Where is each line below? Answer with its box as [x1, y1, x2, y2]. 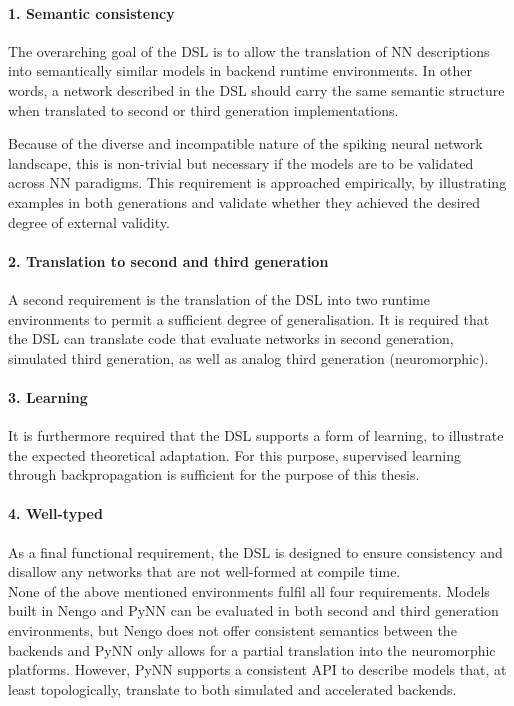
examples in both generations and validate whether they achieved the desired [8, 191, 481, 212]
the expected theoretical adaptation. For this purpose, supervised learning [8, 444, 462, 465]
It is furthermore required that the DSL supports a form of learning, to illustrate [8, 425, 504, 446]
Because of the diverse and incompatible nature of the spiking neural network [8, 133, 483, 154]
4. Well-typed [8, 503, 103, 524]
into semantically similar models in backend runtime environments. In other [8, 60, 473, 81]
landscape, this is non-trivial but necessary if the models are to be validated [8, 152, 474, 173]
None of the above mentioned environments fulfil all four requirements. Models [8, 580, 490, 601]
